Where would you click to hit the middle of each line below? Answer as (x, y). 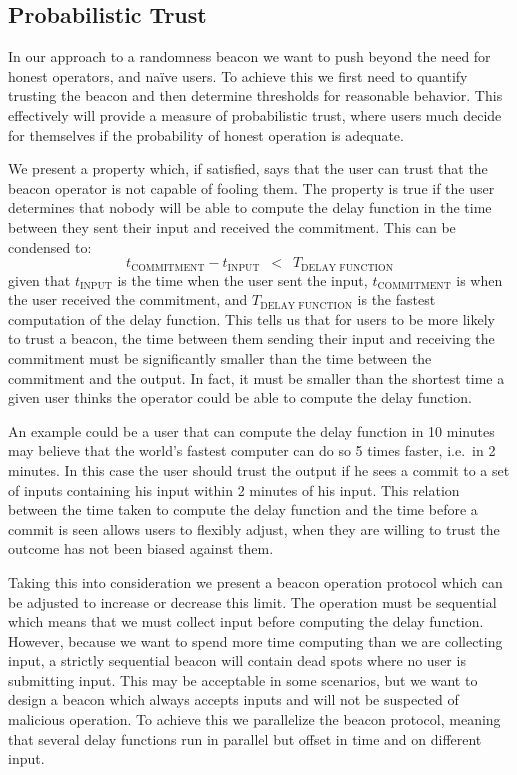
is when (479, 279)
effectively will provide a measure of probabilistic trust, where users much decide (255, 114)
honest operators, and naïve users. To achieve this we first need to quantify (238, 75)
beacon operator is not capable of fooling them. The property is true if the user (251, 187)
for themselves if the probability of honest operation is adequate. (206, 134)
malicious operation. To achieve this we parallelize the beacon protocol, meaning (254, 719)
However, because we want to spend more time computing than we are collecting (255, 640)
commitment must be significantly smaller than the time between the (220, 357)
